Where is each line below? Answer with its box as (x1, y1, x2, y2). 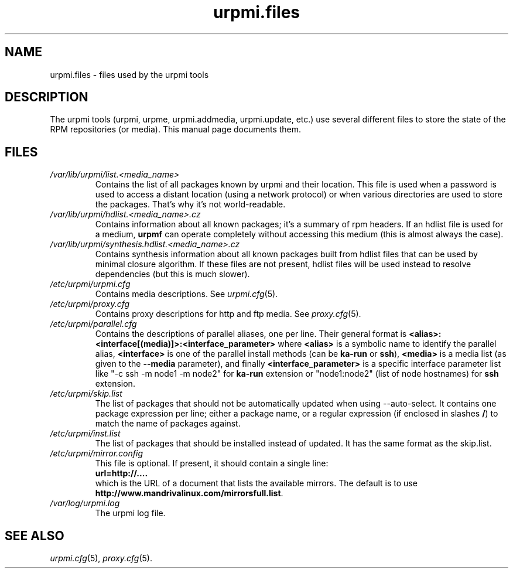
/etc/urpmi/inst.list (50, 428, 121, 439)
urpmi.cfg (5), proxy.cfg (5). (50, 553, 152, 564)
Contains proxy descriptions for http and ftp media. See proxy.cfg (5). (95, 309, 361, 319)
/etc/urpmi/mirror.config (50, 448, 143, 459)
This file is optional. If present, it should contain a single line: (95, 458, 329, 469)
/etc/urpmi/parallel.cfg (50, 319, 137, 329)
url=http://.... (95, 468, 148, 479)
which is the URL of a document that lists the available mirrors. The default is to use (95, 478, 418, 489)
